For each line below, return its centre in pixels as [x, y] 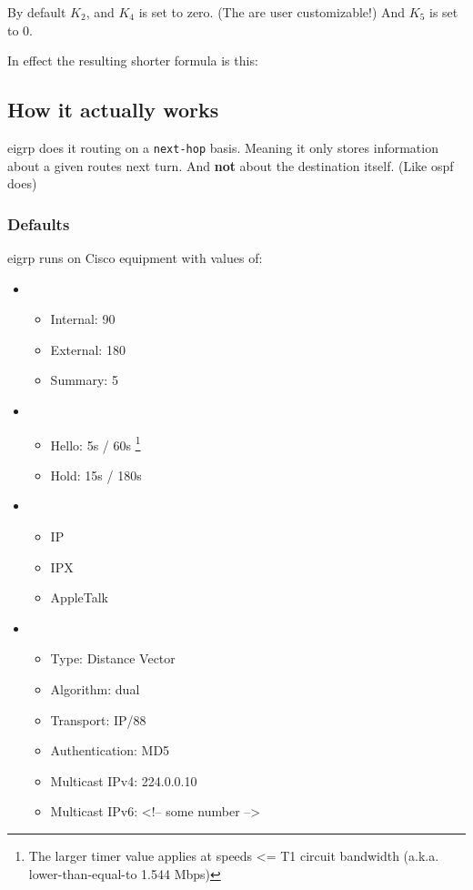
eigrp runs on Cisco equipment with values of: [135, 258]
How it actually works [113, 110]
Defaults [39, 223]
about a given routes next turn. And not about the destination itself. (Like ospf [231, 165]
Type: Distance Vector [113, 658]
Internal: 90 [83, 319]
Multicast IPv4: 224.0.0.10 [124, 780]
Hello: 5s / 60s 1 [96, 443]
